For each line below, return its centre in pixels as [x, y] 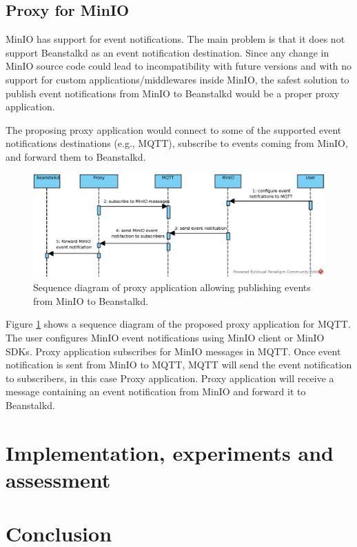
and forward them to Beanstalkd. [76, 156]
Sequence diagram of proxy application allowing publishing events [172, 287]
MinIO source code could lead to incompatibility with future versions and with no [179, 66]
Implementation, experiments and [170, 452]
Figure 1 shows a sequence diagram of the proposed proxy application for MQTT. [178, 324]
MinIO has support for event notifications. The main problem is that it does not [175, 39]
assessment [58, 479]
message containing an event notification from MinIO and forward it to [156, 391]
